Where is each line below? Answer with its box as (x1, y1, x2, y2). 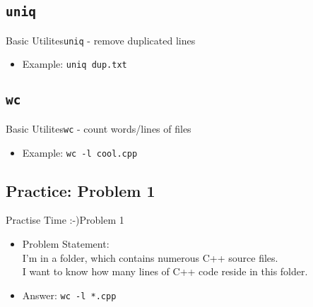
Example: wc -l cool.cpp (22, 145, 138, 159)
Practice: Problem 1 (6, 179, 155, 201)
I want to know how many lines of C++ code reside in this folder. (22, 264, 308, 279)
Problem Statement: (22, 236, 110, 251)
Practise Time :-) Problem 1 (6, 212, 124, 227)
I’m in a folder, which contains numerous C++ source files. (22, 250, 278, 265)
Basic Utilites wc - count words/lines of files (6, 121, 191, 136)
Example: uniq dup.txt (22, 56, 127, 71)
